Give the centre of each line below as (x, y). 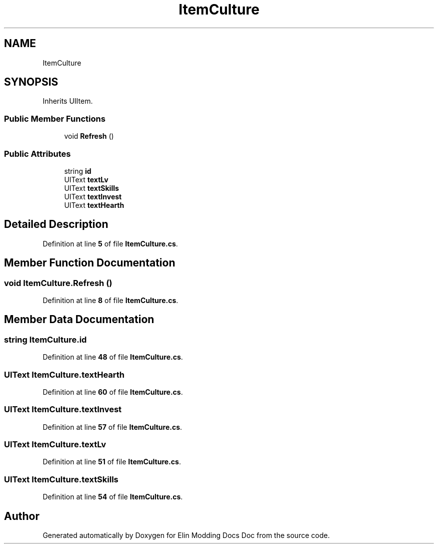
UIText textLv (86, 179)
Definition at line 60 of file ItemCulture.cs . (113, 392)
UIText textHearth (94, 205)
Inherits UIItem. (68, 101)
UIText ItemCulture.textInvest (63, 409)
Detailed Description (56, 224)
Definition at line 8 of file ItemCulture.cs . (110, 300)
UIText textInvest (93, 196)
